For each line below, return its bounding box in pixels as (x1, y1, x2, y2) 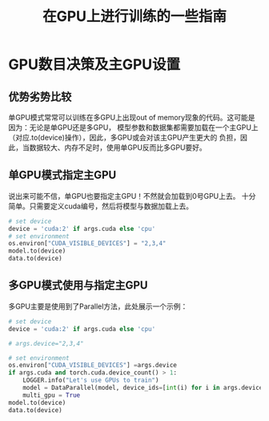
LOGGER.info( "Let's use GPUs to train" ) (22, 376, 159, 385)
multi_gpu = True (22, 391, 81, 399)
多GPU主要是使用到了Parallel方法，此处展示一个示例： (8, 302, 188, 311)
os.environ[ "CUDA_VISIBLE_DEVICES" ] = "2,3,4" (8, 240, 167, 248)
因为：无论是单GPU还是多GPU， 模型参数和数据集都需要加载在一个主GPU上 (8, 123, 259, 132)
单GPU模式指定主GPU (8, 168, 117, 182)
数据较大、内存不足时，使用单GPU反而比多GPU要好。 (29, 143, 207, 152)
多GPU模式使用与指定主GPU (8, 278, 148, 293)
